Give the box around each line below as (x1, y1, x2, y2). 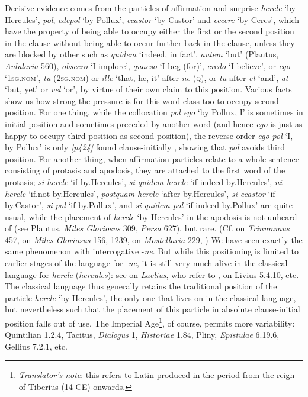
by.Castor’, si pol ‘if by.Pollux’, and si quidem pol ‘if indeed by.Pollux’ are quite (5, 199, 293, 211)
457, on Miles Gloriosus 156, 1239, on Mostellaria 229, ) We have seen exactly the (5, 233, 303, 246)
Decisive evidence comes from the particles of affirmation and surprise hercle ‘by (5, 2, 296, 14)
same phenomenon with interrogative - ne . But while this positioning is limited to (5, 245, 299, 257)
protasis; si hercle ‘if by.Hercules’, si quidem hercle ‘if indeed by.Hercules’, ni (5, 175, 282, 188)
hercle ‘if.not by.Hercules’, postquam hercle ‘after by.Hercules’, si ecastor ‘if (5, 187, 275, 199)
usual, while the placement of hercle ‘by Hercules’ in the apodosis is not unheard (5, 210, 297, 222)
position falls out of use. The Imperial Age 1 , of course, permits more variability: (5, 315, 295, 329)
